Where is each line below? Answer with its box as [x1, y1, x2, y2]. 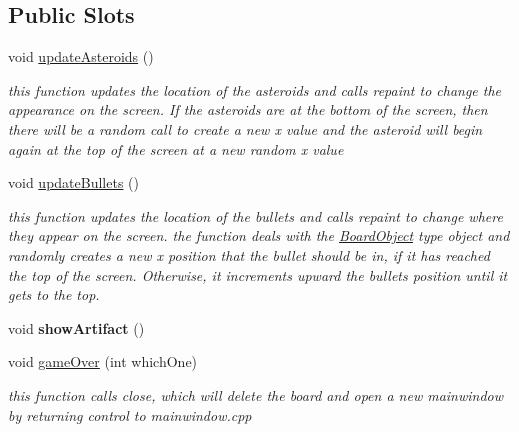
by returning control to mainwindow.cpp [8, 404, 252, 425]
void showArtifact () [8, 317, 145, 338]
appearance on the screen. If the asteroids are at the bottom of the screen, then [8, 99, 488, 120]
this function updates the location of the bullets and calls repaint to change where [8, 205, 503, 226]
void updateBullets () [8, 172, 139, 193]
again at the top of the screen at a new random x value [8, 138, 344, 159]
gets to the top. [8, 284, 100, 305]
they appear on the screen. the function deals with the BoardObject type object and [8, 225, 510, 246]
